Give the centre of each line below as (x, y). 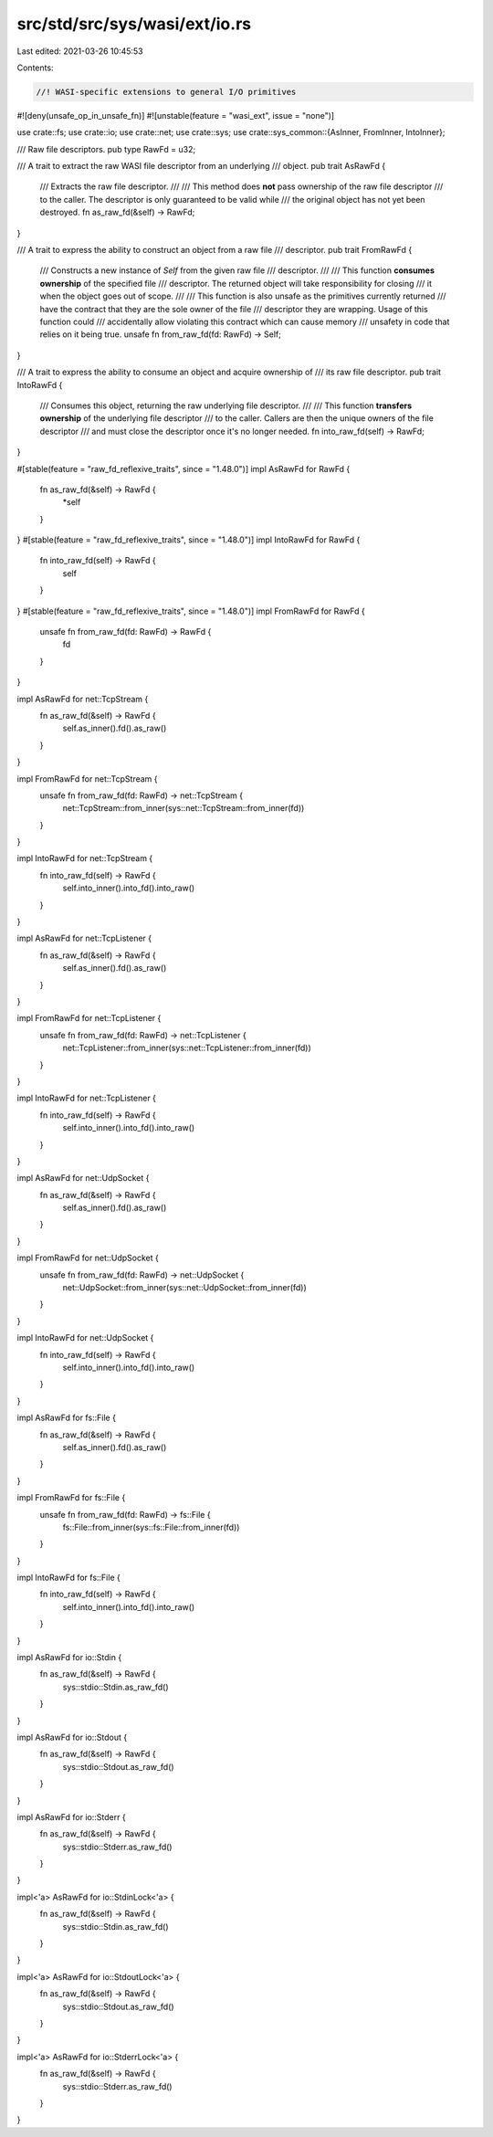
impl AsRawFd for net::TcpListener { (84, 938)
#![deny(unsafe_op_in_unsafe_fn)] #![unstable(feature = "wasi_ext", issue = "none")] (176, 115)
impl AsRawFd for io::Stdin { (69, 1658)
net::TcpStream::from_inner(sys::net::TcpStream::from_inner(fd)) (184, 808)
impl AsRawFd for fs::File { (66, 1418)
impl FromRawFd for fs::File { (71, 1498)
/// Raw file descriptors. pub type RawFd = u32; (106, 149)
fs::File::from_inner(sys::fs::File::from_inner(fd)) (151, 1527)
